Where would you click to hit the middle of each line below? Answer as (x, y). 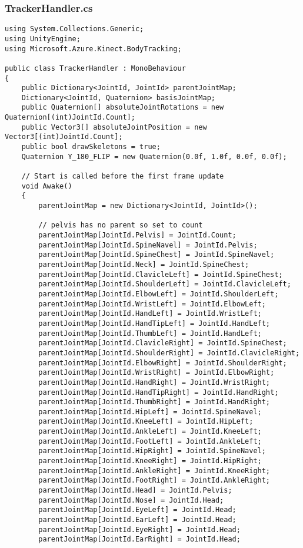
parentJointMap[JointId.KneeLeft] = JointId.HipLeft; (146, 422)
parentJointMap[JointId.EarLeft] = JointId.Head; (137, 520)
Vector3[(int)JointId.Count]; (64, 137)
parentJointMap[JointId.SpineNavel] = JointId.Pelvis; (148, 245)
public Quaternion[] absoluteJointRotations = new (123, 108)
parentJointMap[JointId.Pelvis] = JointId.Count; (137, 235)
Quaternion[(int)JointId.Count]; (70, 118)
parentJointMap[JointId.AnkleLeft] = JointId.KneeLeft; (150, 432)
